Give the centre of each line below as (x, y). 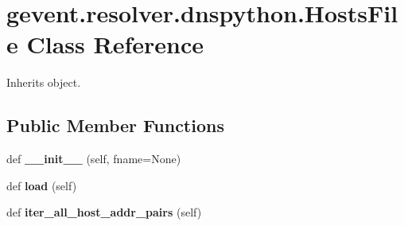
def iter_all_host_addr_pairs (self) (104, 212)
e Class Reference (105, 44)
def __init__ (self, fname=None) (94, 159)
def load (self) (42, 185)
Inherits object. (44, 82)
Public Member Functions (115, 125)
